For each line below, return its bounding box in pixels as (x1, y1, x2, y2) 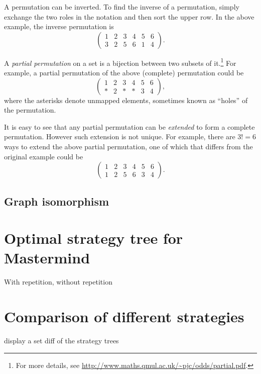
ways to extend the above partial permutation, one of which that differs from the (4, 141, 253, 151)
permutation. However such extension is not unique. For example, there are (4, 131, 235, 142)
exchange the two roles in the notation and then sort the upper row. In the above (4, 11, 254, 22)
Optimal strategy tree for (4, 228, 183, 248)
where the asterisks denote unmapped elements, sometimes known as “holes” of (4, 95, 248, 105)
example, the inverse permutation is (4, 21, 114, 32)
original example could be (4, 151, 83, 161)
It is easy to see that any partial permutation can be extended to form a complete (4, 121, 255, 132)
